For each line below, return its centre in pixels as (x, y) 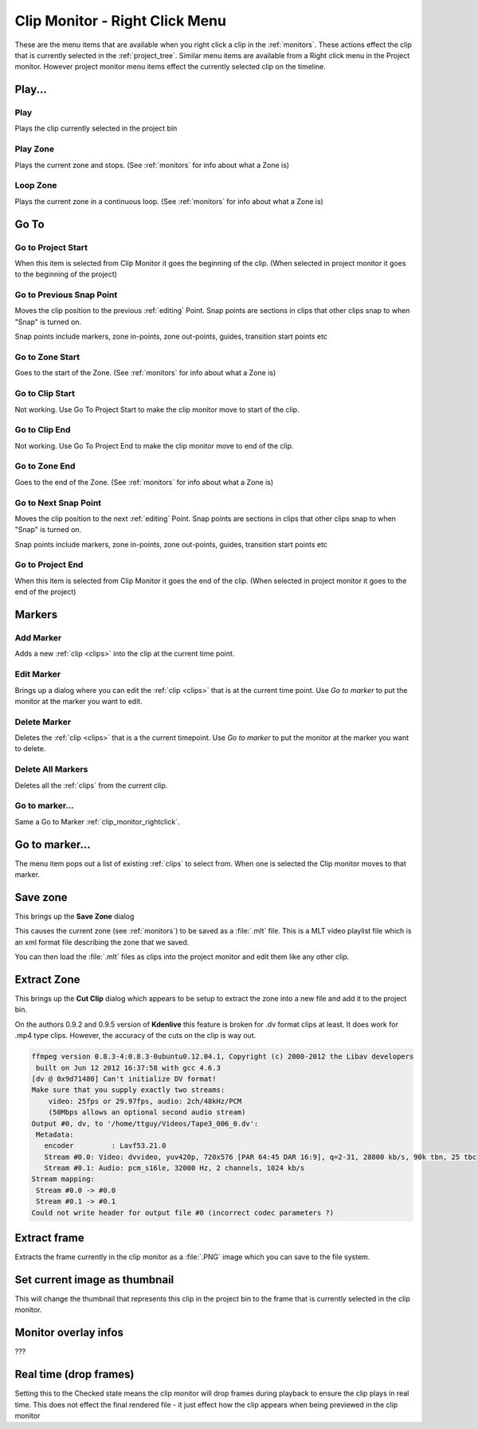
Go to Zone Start (47, 357)
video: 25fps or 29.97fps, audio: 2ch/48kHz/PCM (145, 1101)
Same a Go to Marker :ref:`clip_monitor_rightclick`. (97, 821)
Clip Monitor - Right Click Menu (121, 21)
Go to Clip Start (45, 393)
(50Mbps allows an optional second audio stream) (147, 1112)
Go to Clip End (43, 430)
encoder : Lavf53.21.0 (105, 1146)
